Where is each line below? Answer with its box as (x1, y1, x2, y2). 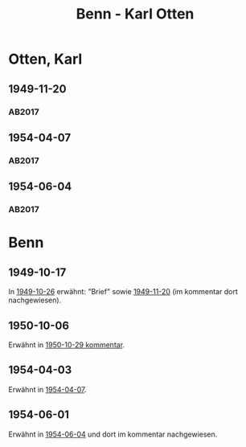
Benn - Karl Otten (76, 5, 195, 23)
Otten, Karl (8, 50, 83, 68)
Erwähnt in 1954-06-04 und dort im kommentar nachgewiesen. (8, 429, 218, 439)
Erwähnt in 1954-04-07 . (8, 384, 87, 394)
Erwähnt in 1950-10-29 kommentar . (8, 339, 125, 350)
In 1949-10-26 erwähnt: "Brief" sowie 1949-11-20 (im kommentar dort (8, 287, 239, 297)
